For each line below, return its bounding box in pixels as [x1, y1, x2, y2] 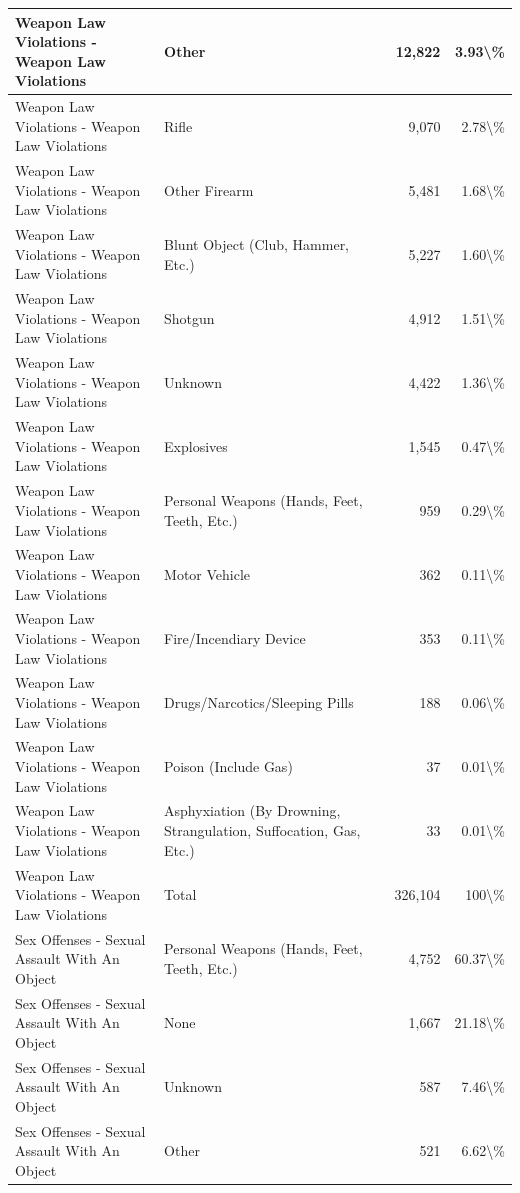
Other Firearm [164, 179, 254, 200]
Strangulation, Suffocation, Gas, [164, 820, 361, 841]
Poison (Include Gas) [164, 756, 293, 777]
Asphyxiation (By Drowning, [164, 800, 341, 821]
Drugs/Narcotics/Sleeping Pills [164, 692, 354, 712]
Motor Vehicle [164, 563, 251, 584]
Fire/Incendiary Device [164, 627, 306, 648]
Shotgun [164, 307, 215, 328]
